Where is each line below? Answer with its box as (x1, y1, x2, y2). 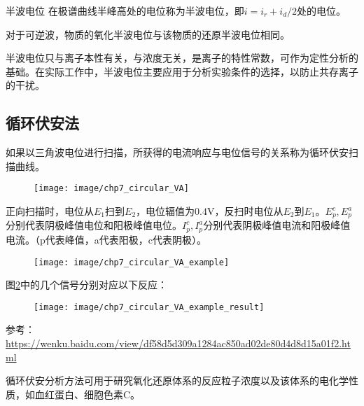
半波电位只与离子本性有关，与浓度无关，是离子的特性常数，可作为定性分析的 (6, 50, 358, 65)
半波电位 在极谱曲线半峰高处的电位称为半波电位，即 (6, 3, 244, 17)
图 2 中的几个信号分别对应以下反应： (6, 277, 167, 292)
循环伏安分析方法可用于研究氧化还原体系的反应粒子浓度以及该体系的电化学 (6, 373, 349, 388)
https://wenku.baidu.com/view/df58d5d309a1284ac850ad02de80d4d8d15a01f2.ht (6, 336, 351, 351)
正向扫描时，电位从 (6, 204, 94, 218)
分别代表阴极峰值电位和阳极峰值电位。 (6, 218, 182, 232)
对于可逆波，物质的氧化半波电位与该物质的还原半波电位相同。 (6, 27, 290, 41)
